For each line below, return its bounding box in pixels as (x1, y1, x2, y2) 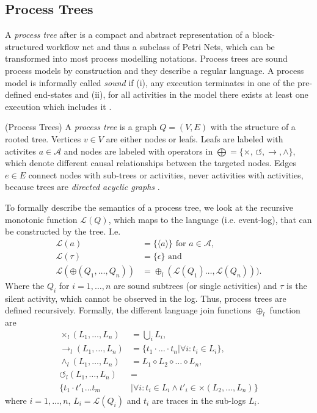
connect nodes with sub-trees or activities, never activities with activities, (28, 168, 304, 181)
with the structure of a (210, 120, 296, 133)
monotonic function (5, 213, 78, 225)
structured (5, 40, 44, 53)
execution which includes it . (5, 100, 112, 112)
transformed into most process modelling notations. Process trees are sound (5, 52, 288, 65)
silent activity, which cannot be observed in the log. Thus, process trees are (5, 291, 286, 304)
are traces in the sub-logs (151, 393, 246, 406)
